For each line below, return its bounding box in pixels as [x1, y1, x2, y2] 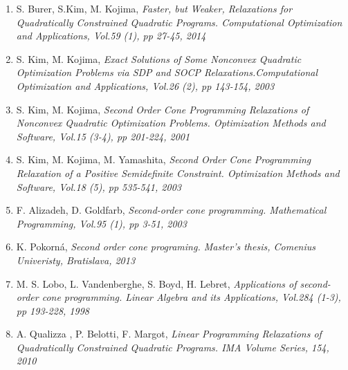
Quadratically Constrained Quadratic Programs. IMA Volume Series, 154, [16, 340, 329, 354]
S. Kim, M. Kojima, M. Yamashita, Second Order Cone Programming [16, 152, 311, 167]
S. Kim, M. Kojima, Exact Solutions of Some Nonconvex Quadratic [16, 51, 302, 66]
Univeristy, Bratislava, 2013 [16, 252, 136, 267]
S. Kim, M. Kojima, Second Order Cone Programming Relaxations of [16, 102, 309, 116]
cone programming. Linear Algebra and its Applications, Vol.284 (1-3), [42, 290, 341, 304]
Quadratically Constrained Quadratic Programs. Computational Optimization [16, 15, 342, 29]
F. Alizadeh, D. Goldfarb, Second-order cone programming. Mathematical [16, 203, 327, 217]
